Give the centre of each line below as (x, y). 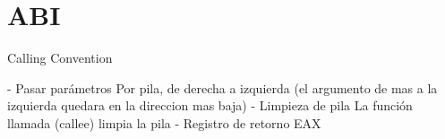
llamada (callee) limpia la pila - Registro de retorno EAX (164, 122)
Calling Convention (60, 58)
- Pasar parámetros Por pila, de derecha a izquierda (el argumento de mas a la (222, 87)
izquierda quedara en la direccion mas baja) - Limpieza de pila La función (210, 105)
